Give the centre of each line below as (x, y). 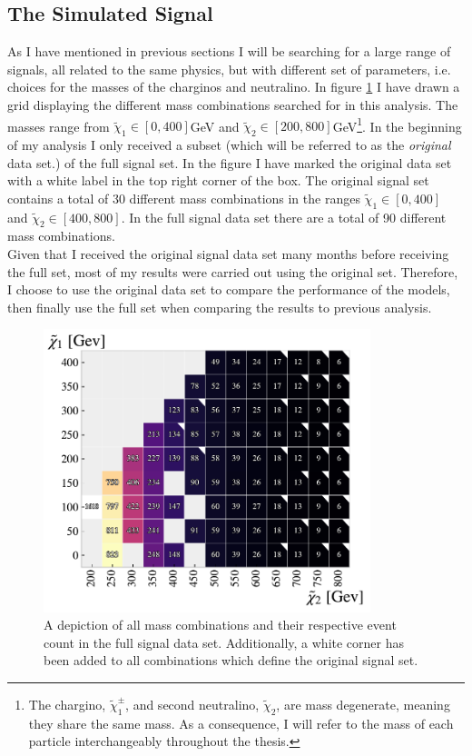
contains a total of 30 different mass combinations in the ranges (184, 198)
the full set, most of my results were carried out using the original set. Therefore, (233, 271)
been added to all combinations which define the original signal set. (231, 660)
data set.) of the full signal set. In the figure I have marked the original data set (230, 162)
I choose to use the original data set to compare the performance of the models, (229, 289)
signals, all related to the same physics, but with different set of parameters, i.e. (229, 69)
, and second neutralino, (192, 705)
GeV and (215, 126)
